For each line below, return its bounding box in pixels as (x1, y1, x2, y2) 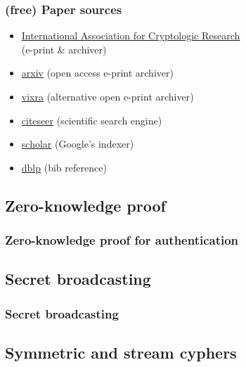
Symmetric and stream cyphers (5, 342, 237, 363)
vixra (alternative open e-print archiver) (21, 89, 194, 103)
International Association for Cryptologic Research (21, 28, 240, 43)
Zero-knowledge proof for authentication (5, 231, 239, 249)
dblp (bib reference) (21, 160, 107, 174)
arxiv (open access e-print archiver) (21, 65, 174, 80)
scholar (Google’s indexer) (21, 136, 134, 151)
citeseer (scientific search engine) (21, 112, 162, 127)
